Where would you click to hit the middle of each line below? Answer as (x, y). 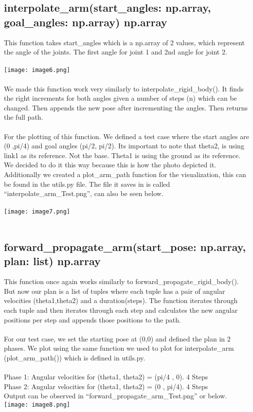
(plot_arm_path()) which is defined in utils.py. (75, 357)
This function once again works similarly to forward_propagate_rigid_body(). (121, 281)
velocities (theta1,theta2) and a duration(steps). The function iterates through (121, 300)
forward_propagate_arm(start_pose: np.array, (125, 246)
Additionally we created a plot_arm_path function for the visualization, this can (125, 174)
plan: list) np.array (52, 261)
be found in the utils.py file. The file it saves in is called (87, 184)
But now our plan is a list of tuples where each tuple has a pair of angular (115, 291)
